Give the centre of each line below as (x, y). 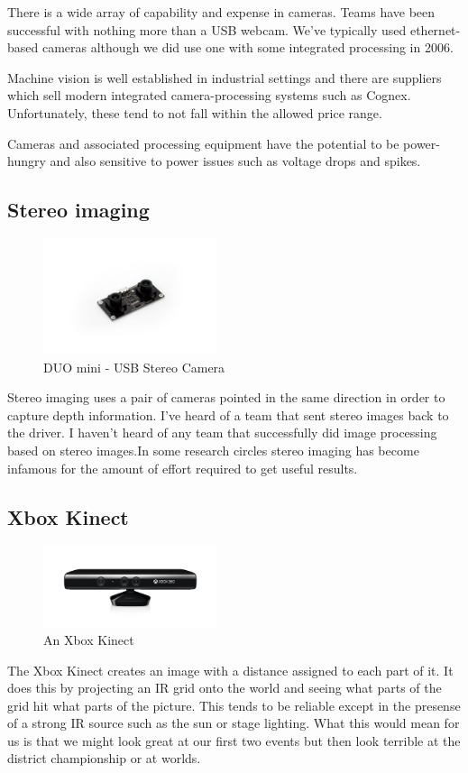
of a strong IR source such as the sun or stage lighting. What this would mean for (234, 723)
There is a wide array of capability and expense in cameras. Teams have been (221, 12)
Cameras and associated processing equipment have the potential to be (203, 143)
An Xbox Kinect (89, 639)
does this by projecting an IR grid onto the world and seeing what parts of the (225, 688)
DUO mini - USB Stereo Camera (134, 367)
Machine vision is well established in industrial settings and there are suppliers (225, 77)
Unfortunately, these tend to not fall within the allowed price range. (195, 112)
